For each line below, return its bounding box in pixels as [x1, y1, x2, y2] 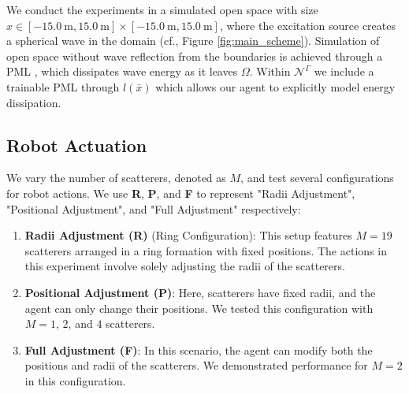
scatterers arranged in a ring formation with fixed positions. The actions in [24, 242, 387, 258]
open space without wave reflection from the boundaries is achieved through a [6, 47, 383, 64]
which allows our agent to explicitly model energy [155, 78, 396, 95]
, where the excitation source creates [219, 17, 396, 33]
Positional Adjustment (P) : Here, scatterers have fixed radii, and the [24, 284, 376, 300]
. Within [249, 63, 291, 80]
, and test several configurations [240, 169, 394, 186]
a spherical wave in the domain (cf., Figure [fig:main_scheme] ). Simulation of [6, 32, 380, 49]
